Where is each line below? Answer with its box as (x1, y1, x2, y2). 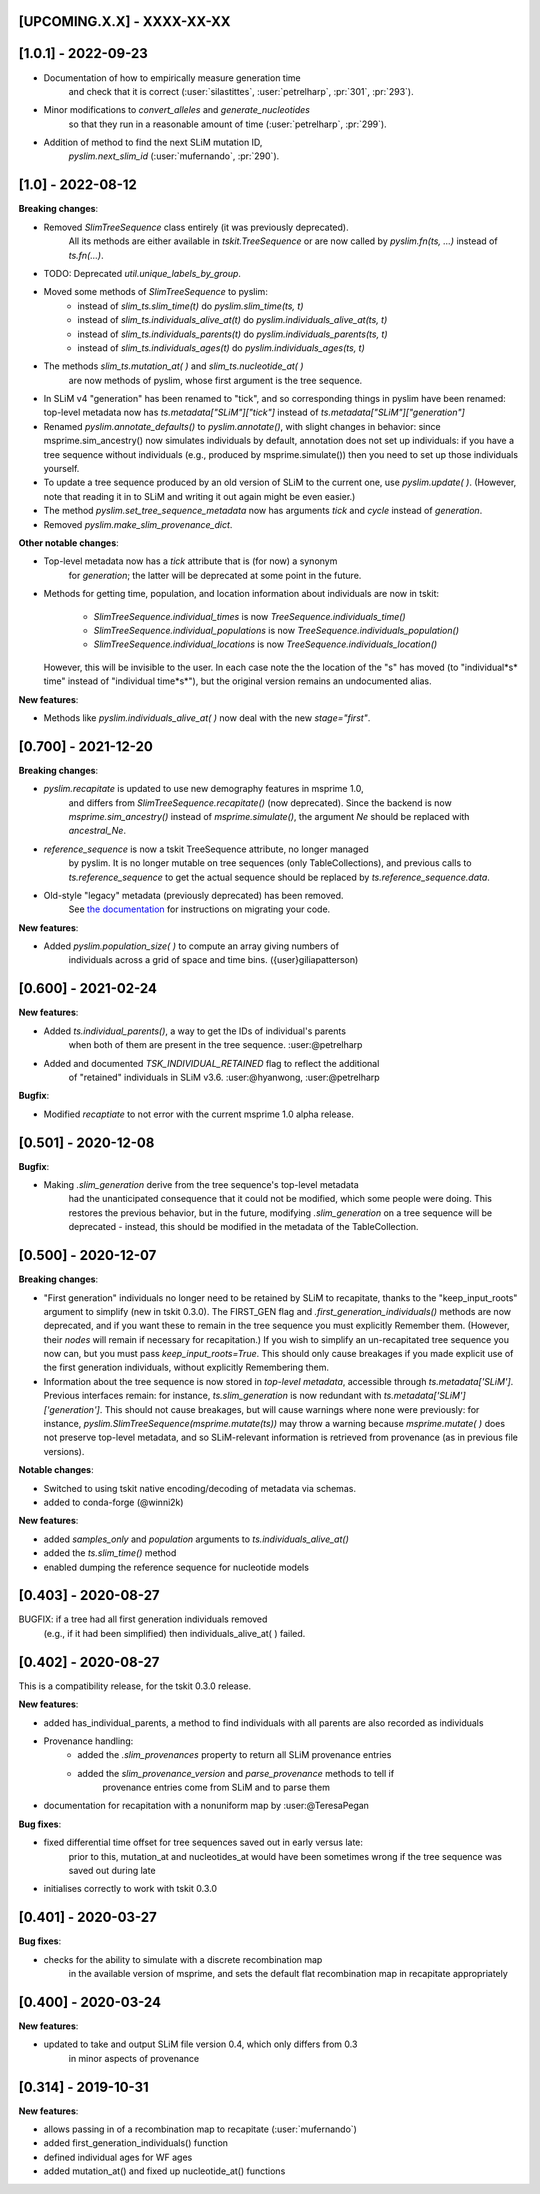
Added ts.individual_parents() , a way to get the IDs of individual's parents (43, 1025, 347, 1037)
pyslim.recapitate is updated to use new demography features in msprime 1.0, (43, 783, 364, 795)
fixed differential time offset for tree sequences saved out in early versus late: (43, 1836, 364, 1849)
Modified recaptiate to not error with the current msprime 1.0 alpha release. (43, 1108, 354, 1120)
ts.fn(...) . (68, 249, 104, 261)
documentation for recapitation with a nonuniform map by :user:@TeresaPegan (43, 1800, 370, 1812)
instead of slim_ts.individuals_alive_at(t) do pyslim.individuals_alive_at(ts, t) (77, 314, 388, 326)
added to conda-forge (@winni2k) (43, 1496, 184, 1508)
